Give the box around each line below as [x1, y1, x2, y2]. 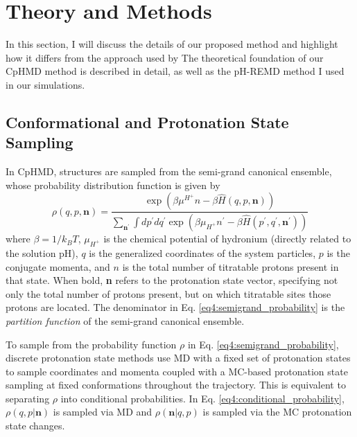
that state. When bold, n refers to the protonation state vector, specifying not [6, 273, 338, 287]
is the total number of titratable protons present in [122, 259, 339, 274]
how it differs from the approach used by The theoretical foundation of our [6, 50, 324, 64]
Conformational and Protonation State [6, 111, 289, 132]
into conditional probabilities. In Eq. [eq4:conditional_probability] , [60, 391, 345, 405]
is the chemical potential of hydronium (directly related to [103, 231, 351, 246]
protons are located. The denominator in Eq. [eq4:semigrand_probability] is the [6, 300, 345, 314]
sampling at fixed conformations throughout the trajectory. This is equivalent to [6, 377, 346, 392]
